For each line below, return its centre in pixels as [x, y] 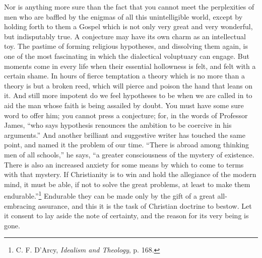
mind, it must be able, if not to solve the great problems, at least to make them [127, 184]
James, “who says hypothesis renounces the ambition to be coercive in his [118, 125]
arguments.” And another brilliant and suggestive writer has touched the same [125, 135]
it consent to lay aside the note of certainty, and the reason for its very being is [126, 216]
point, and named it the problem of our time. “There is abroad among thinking [126, 145]
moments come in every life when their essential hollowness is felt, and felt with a [130, 66]
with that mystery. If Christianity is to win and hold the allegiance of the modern [130, 174]
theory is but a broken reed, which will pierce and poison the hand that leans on [128, 85]
